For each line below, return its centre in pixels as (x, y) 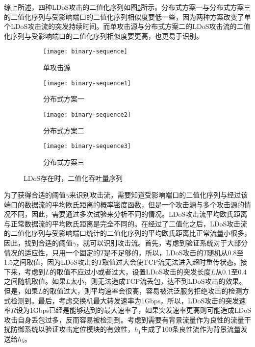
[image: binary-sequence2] (87, 114)
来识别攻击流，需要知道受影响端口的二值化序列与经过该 (159, 194)
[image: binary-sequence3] (87, 146)
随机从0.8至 (225, 252)
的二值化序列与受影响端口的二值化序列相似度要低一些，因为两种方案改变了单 (127, 16)
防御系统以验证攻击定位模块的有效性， (72, 329)
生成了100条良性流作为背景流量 (191, 329)
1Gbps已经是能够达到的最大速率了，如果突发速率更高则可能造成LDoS (140, 310)
